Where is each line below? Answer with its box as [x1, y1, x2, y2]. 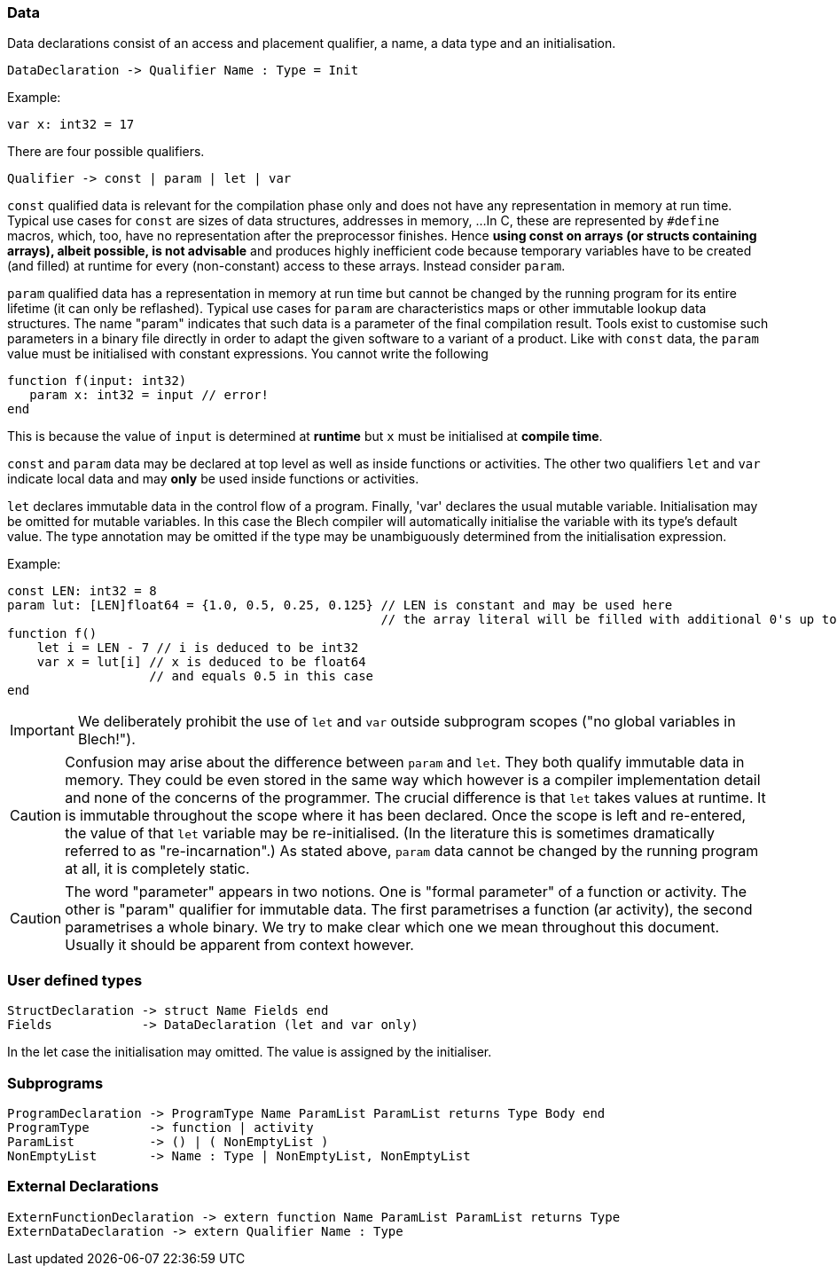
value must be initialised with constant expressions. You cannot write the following [7, 346, 489, 362]
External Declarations [7, 1177, 159, 1196]
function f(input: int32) [7, 373, 187, 389]
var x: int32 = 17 [7, 117, 135, 132]
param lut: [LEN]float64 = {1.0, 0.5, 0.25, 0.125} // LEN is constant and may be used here [7, 598, 673, 613]
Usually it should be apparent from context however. [65, 936, 414, 955]
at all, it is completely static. [65, 860, 250, 878]
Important [10, 721, 74, 740]
